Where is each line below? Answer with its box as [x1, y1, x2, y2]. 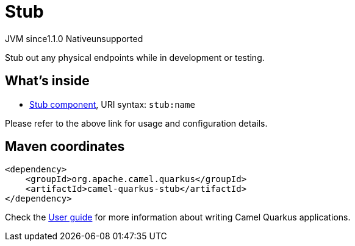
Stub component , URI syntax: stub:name [29, 99, 195, 110]
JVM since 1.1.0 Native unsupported [5, 33, 143, 44]
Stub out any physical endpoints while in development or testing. [5, 52, 265, 63]
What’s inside [5, 73, 90, 89]
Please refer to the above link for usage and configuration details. [5, 118, 268, 128]
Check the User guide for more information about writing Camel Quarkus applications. [5, 212, 351, 223]
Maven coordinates [5, 139, 125, 155]
